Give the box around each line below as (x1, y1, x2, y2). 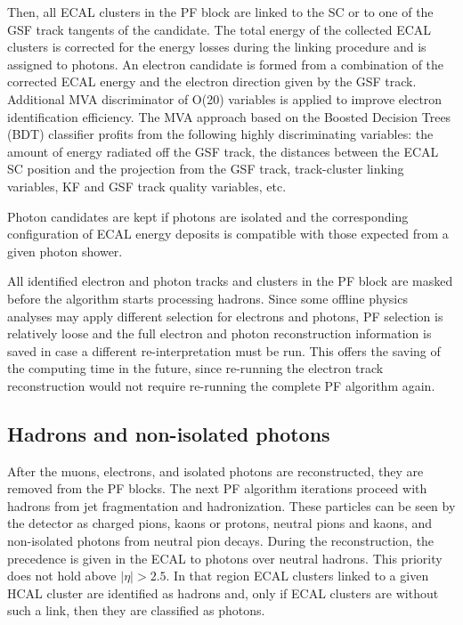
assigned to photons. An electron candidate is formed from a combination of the (7, 54, 444, 73)
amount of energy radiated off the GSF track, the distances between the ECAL (7, 142, 439, 160)
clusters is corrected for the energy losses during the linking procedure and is (7, 37, 426, 56)
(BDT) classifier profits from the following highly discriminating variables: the (7, 125, 434, 143)
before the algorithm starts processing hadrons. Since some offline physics (7, 288, 408, 307)
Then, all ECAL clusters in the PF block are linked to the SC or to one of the (7, 3, 434, 20)
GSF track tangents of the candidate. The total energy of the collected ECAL (7, 20, 432, 38)
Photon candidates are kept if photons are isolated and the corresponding (7, 207, 409, 225)
